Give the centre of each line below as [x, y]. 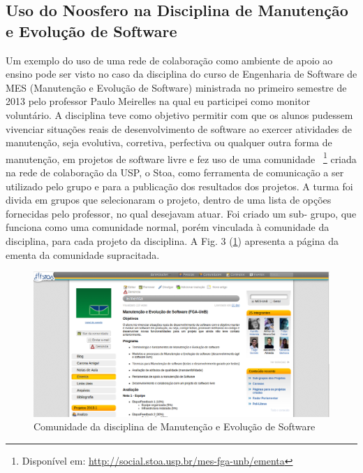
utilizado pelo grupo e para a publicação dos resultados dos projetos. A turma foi [179, 186]
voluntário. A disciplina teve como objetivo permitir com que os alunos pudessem [179, 114]
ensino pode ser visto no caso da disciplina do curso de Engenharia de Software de [181, 74]
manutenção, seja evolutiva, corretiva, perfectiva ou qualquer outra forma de [169, 142]
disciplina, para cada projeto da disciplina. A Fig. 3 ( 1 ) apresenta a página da [172, 240]
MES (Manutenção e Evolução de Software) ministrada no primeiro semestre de [176, 87]
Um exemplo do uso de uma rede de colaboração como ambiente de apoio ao [169, 60]
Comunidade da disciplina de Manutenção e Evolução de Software [175, 426]
